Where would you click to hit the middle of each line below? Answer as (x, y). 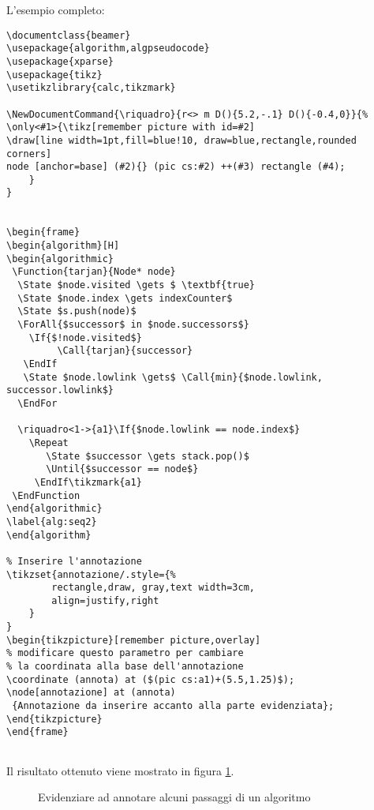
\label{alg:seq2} (52, 521)
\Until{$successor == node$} (122, 469)
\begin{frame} (43, 232)
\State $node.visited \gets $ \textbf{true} (136, 285)
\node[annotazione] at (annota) (91, 693)
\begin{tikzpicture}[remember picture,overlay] (134, 640)
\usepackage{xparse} (60, 61)
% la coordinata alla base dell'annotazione (125, 667)
